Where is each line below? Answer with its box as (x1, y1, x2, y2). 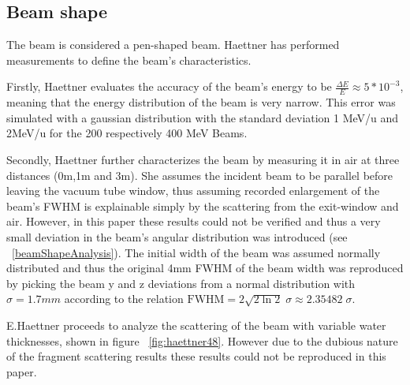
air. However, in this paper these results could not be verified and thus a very (6, 213, 381, 230)
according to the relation (64, 290, 184, 307)
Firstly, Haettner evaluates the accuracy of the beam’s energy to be (6, 78, 332, 95)
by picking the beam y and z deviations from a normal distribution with (6, 275, 356, 291)
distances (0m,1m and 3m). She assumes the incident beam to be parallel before (6, 166, 393, 183)
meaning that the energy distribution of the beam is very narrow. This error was (6, 94, 396, 110)
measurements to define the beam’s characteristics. (6, 51, 252, 68)
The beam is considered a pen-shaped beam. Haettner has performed (6, 36, 340, 53)
